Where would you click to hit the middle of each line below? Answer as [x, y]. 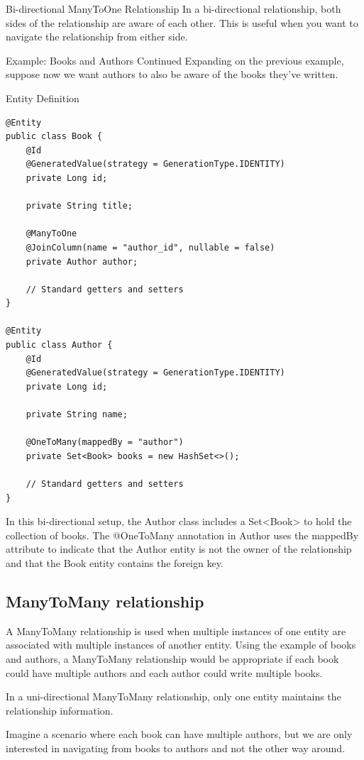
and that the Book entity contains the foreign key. [115, 562]
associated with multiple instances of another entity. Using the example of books [181, 645]
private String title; [79, 206]
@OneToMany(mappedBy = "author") [105, 442]
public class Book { [54, 137]
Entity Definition [43, 98]
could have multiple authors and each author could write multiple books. [164, 672]
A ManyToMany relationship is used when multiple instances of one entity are [176, 630]
